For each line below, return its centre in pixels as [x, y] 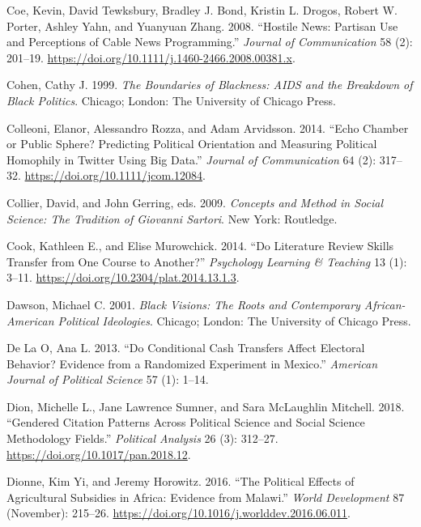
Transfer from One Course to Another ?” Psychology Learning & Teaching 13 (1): [207, 261]
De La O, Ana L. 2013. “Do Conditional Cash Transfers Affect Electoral [186, 348]
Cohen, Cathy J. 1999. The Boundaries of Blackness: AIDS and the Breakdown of [210, 85]
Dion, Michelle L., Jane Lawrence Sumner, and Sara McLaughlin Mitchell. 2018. [206, 406]
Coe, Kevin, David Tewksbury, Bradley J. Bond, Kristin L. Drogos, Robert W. [202, 10]
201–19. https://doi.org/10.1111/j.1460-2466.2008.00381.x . [151, 57]
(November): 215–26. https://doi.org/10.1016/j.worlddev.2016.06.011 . [179, 513]
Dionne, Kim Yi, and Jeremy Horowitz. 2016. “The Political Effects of [181, 481]
